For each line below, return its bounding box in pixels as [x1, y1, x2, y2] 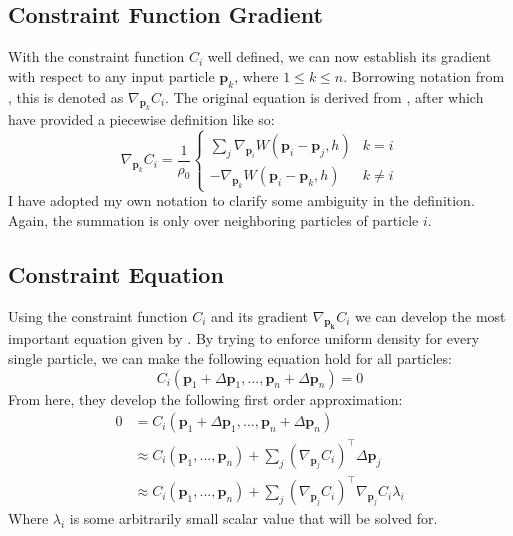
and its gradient [211, 305, 308, 326]
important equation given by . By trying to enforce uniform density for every [8, 328, 480, 349]
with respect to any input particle [8, 65, 215, 86]
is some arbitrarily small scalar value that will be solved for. [69, 508, 438, 529]
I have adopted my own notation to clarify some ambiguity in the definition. [8, 190, 475, 211]
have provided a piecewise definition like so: [8, 109, 275, 130]
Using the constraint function [8, 305, 188, 326]
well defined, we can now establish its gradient [207, 46, 492, 67]
